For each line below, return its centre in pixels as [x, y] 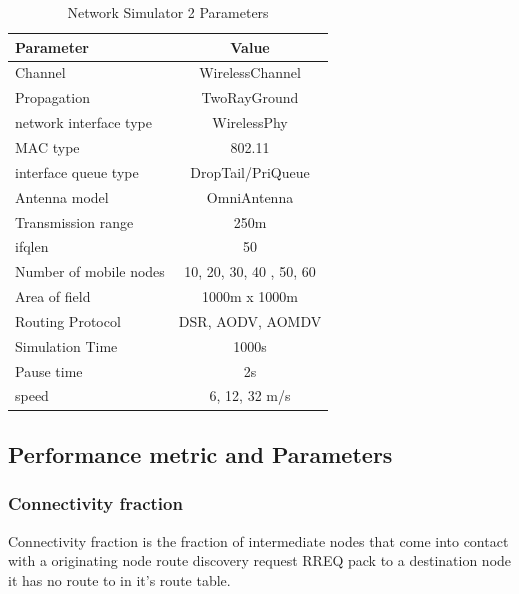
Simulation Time [66, 345]
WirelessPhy [250, 122]
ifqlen [32, 246]
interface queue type [77, 171]
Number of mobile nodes [90, 271]
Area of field [53, 296]
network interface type [83, 122]
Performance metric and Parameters [200, 453]
